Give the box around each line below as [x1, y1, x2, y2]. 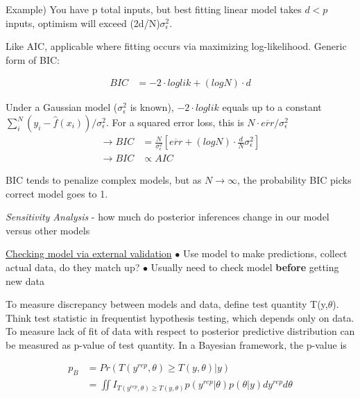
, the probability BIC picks [237, 172, 352, 187]
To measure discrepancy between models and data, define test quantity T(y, [6, 297, 328, 311]
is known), [130, 100, 174, 114]
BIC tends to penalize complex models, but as [6, 172, 202, 187]
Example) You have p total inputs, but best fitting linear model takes [6, 2, 302, 16]
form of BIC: [6, 52, 60, 67]
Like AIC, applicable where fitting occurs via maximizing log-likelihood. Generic [6, 39, 347, 53]
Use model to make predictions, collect [182, 246, 348, 261]
